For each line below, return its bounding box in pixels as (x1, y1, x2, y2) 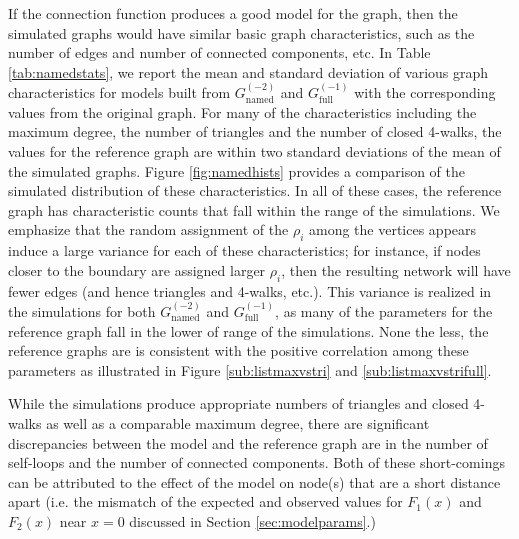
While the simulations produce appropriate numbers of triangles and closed (8, 393, 469, 414)
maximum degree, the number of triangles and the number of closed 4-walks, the (8, 121, 502, 142)
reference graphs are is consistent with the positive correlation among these (8, 340, 469, 361)
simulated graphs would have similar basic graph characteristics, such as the (8, 22, 475, 43)
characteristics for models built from (8, 82, 231, 103)
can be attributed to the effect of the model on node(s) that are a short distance (8, 471, 501, 492)
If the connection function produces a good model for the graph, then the (8, 3, 458, 23)
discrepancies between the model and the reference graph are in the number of (8, 432, 488, 453)
